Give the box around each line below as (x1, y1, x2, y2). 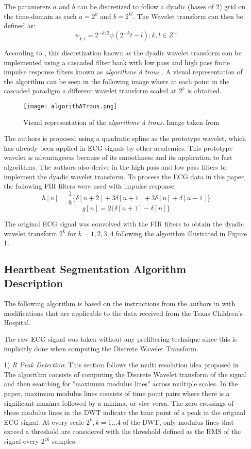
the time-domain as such (4, 11, 77, 21)
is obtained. (187, 86, 222, 96)
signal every (4, 436, 39, 446)
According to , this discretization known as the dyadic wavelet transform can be (4, 48, 242, 58)
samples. (51, 436, 77, 446)
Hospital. (4, 317, 31, 328)
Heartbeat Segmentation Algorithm (4, 261, 186, 276)
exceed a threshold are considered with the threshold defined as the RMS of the (4, 426, 241, 436)
